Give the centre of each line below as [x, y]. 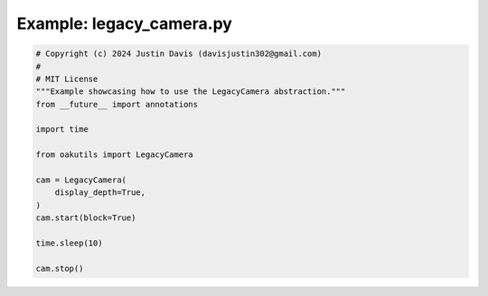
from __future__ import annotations [117, 104]
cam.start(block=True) [86, 218]
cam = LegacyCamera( [81, 180]
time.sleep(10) [69, 243]
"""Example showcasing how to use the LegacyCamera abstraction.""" [191, 92]
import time [62, 129]
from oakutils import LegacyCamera [114, 155]
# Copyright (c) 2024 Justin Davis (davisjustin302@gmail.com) [179, 54]
